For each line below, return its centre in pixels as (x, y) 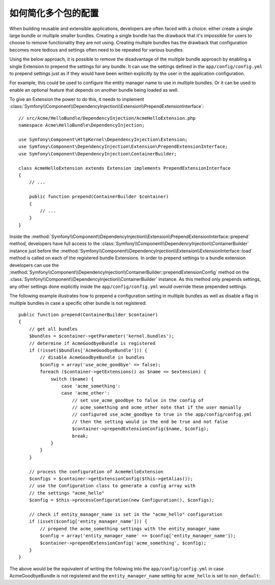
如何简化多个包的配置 (54, 13)
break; (80, 436)
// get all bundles (53, 329)
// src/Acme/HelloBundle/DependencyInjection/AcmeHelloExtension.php (107, 118)
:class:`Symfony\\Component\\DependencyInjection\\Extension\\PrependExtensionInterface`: (107, 107)
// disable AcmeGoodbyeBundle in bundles (92, 357)
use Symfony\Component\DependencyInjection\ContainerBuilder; (98, 154)
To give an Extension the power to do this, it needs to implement (77, 99)
